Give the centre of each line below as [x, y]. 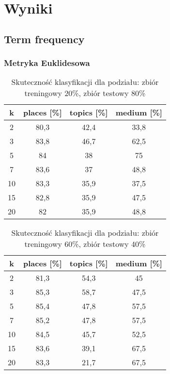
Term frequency [44, 39]
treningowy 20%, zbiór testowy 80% [85, 93]
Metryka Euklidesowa [47, 63]
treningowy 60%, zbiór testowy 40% [85, 244]
